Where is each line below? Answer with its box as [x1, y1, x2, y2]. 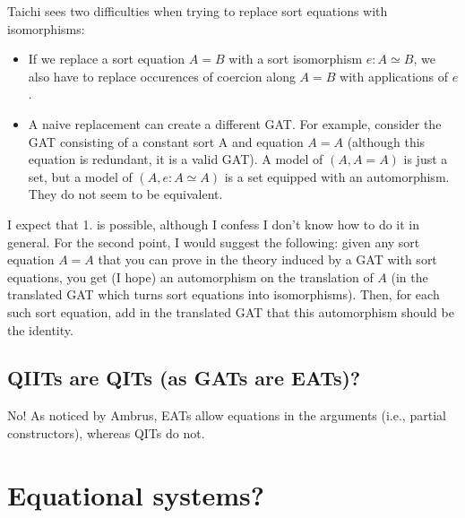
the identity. [7, 320, 73, 339]
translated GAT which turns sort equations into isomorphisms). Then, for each [7, 285, 440, 304]
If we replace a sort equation [28, 49, 185, 68]
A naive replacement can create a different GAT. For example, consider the [28, 114, 442, 133]
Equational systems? [7, 476, 264, 513]
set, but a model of [28, 167, 133, 186]
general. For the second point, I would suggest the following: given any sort [7, 232, 420, 251]
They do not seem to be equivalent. [28, 185, 223, 203]
